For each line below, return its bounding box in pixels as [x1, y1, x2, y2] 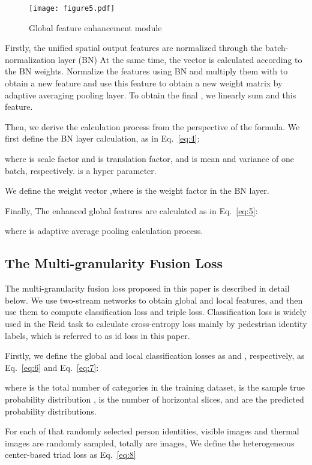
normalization [5, 53, 56, 65]
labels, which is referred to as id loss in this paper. [5, 329, 190, 341]
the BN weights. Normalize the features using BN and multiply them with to [5, 65, 288, 77]
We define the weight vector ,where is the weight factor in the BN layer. [5, 184, 269, 197]
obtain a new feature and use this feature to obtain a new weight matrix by [5, 77, 283, 89]
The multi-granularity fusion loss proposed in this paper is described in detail [5, 282, 290, 295]
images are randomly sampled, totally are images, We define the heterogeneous [5, 436, 295, 449]
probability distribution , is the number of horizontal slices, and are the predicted [5, 392, 304, 405]
